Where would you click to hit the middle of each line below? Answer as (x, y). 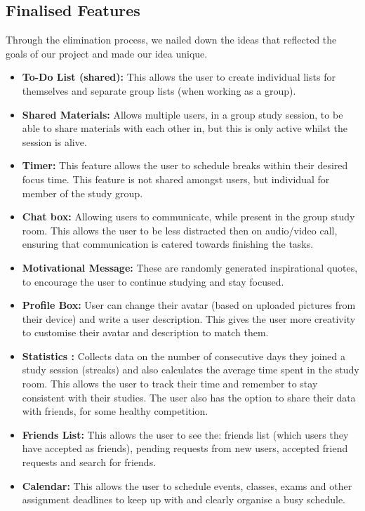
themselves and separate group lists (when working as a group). (159, 90)
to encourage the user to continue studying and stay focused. (153, 281)
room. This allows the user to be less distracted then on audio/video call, (180, 230)
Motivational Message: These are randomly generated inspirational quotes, (190, 267)
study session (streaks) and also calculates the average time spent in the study (191, 370)
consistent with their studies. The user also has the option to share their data (189, 397)
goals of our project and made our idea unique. (107, 53)
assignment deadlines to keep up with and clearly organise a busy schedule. (184, 499)
